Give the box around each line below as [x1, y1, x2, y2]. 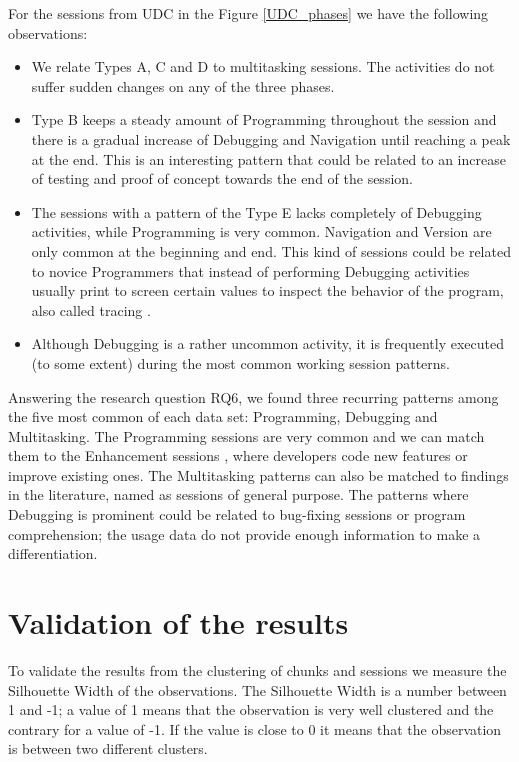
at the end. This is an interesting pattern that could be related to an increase [31, 148, 506, 169]
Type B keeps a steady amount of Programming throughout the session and [31, 109, 497, 130]
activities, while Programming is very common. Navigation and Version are [31, 221, 492, 242]
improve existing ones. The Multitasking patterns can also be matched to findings [8, 464, 509, 485]
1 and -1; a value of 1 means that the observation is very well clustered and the [8, 699, 494, 720]
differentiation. [8, 543, 98, 564]
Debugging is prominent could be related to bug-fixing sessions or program [8, 504, 466, 525]
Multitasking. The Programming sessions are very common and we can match [8, 425, 485, 446]
